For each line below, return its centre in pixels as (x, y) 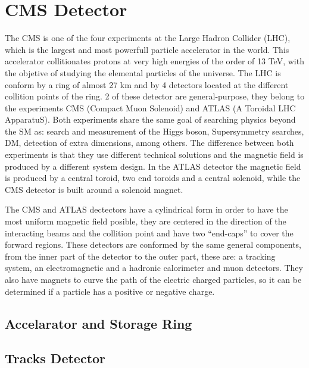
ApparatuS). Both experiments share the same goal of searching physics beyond (150, 119)
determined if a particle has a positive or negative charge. (110, 291)
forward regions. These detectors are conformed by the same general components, (153, 244)
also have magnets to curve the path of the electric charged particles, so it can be (153, 279)
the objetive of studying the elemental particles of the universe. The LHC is (143, 72)
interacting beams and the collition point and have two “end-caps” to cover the (149, 233)
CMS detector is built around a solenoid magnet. (94, 189)
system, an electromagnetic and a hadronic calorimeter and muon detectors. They (154, 268)
